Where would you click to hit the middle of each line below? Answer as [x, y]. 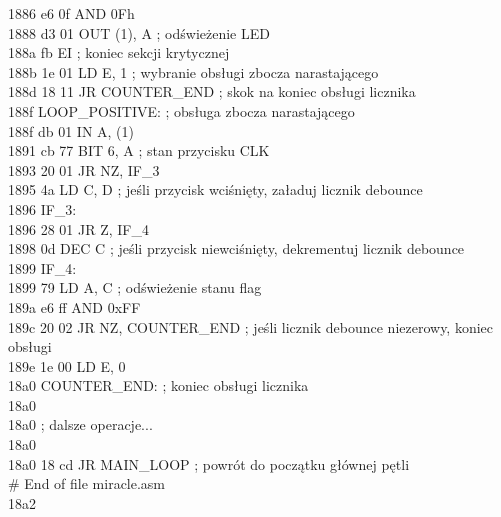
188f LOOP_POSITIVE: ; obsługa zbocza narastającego [181, 110]
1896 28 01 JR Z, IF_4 [78, 228]
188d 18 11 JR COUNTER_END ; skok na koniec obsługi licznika [212, 91]
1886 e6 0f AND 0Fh [71, 13]
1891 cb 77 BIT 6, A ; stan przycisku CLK [139, 150]
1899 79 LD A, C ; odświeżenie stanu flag [135, 287]
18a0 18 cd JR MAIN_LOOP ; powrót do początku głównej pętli [209, 463]
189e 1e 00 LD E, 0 [67, 365]
